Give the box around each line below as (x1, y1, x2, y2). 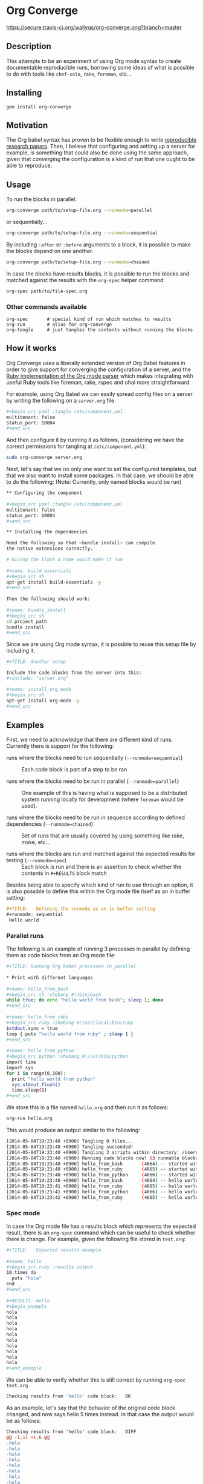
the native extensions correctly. (6, 546, 94, 552)
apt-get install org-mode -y (6, 697, 80, 704)
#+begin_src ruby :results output (6, 1264, 94, 1270)
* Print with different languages (6, 974, 94, 981)
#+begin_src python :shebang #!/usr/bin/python (6, 1054, 129, 1060)
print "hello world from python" (11, 1076, 96, 1082)
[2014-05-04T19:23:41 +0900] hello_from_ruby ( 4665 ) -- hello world (6, 1183, 199, 1190)
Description (6, 41, 51, 51)
